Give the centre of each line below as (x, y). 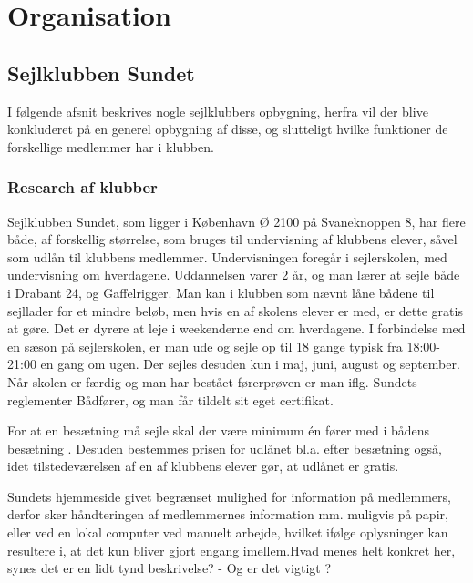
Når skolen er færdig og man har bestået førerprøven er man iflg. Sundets (212, 381)
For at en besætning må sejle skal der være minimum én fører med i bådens (219, 430)
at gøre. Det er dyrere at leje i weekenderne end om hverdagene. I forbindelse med (236, 328)
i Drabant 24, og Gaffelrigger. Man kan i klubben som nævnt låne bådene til (221, 292)
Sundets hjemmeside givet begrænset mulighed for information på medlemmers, (229, 496)
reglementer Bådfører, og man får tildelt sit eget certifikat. (170, 399)
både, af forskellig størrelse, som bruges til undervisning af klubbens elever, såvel (232, 239)
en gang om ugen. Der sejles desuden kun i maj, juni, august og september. (250, 364)
